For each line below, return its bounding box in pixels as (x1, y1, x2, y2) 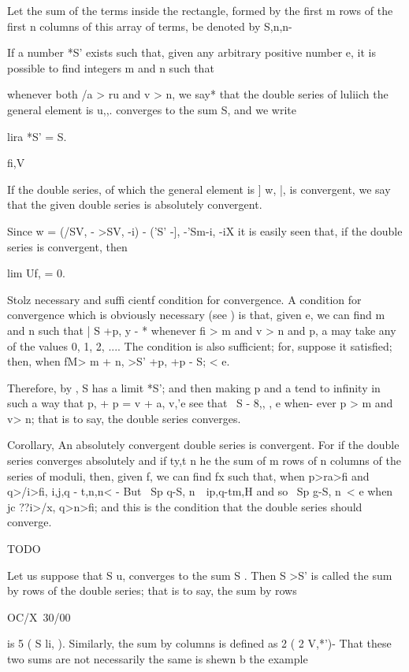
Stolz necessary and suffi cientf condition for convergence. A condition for (7, 291, 362, 307)
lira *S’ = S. (7, 128, 67, 144)
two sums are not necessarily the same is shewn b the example (7, 651, 308, 666)
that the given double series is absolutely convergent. (7, 196, 262, 213)
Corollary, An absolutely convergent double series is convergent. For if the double (7, 436, 400, 453)
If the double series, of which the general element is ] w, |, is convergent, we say (7, 180, 391, 197)
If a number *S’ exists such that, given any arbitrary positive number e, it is (7, 44, 377, 61)
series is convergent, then (7, 238, 128, 254)
